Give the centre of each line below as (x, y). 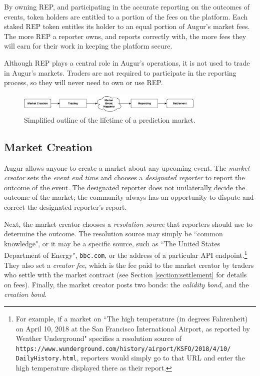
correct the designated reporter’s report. (65, 207)
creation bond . (25, 294)
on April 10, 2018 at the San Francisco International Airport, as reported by (133, 328)
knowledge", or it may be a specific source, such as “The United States (112, 243)
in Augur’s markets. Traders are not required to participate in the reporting (120, 72)
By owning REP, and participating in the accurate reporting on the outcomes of (127, 7)
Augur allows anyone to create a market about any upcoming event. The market (127, 167)
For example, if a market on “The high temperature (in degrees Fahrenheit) (132, 318)
